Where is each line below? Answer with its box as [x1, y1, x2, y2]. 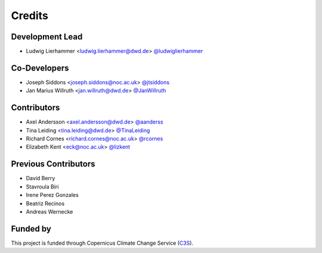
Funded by [11, 224, 52, 234]
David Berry [26, 175, 55, 182]
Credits [11, 9, 49, 22]
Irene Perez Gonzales [26, 192, 79, 199]
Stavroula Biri [26, 183, 59, 190]
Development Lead [11, 32, 83, 42]
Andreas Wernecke [26, 208, 73, 215]
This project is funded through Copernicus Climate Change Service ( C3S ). [11, 239, 194, 246]
